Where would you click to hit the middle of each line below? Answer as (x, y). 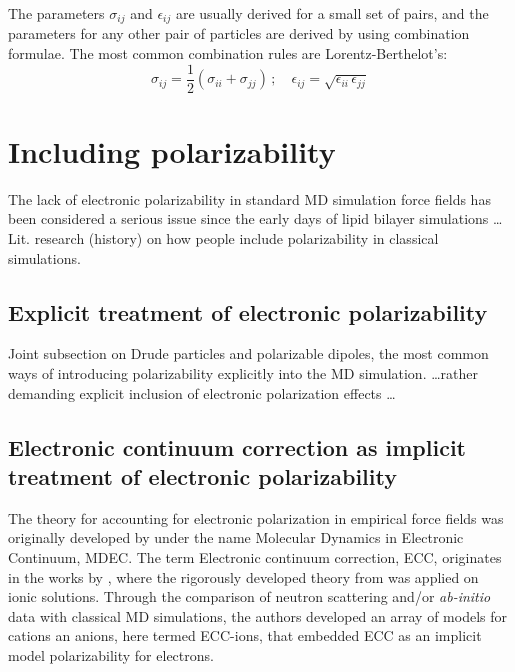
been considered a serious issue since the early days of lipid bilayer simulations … (255, 218)
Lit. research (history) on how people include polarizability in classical (223, 238)
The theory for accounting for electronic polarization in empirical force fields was (256, 517)
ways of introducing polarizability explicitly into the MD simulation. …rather (243, 373)
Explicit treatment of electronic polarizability (248, 311)
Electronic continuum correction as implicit (237, 446)
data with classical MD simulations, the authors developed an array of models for (257, 615)
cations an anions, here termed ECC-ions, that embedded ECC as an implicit (245, 635)
